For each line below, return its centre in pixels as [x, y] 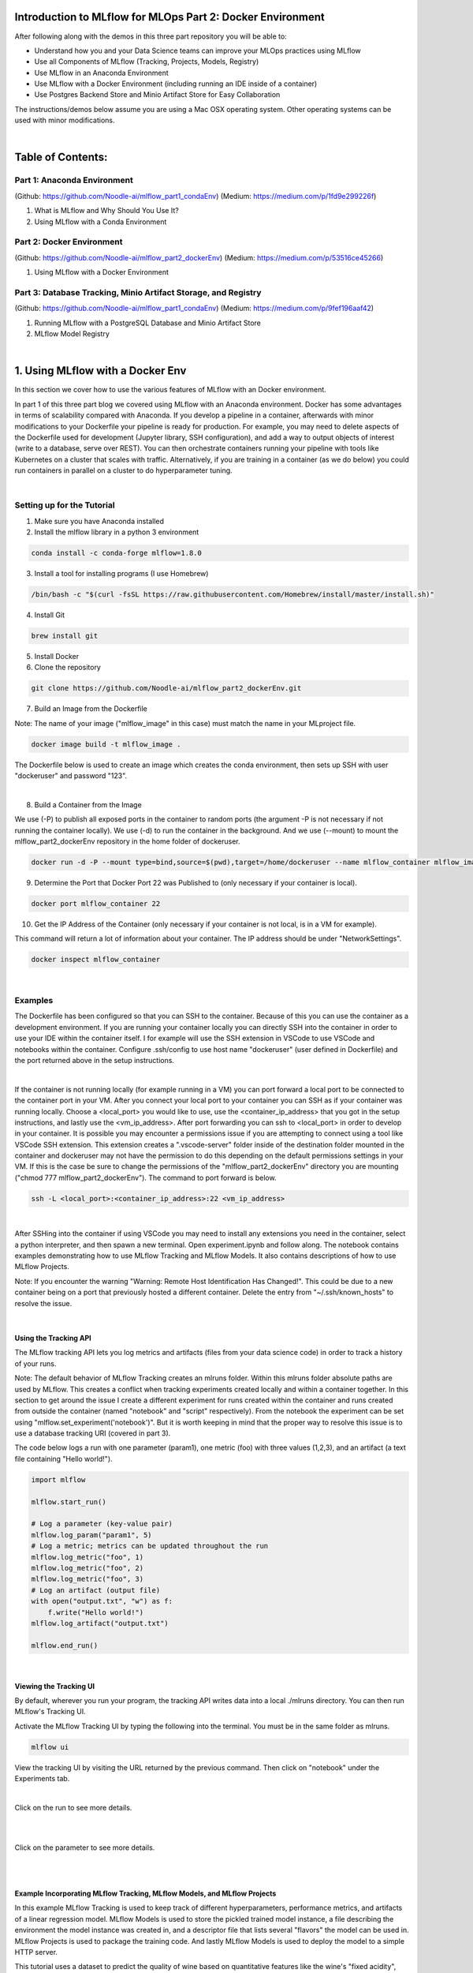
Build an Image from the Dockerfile [91, 709]
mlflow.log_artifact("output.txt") [100, 1623]
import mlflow [58, 1479]
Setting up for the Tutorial [65, 505]
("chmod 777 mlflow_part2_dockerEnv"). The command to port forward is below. [145, 1177]
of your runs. [35, 1363]
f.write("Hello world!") [96, 1612]
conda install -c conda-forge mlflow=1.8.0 [117, 553]
